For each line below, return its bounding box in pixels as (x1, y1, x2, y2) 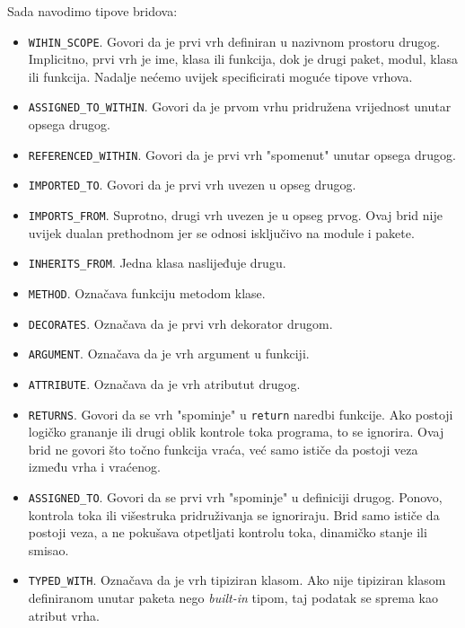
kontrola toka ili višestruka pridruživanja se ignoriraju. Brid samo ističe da (28, 505, 440, 524)
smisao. (28, 540, 69, 559)
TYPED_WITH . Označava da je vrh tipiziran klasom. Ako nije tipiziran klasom (28, 571, 446, 589)
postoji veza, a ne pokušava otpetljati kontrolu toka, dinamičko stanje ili (28, 523, 427, 542)
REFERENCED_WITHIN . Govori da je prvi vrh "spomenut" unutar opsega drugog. (28, 145, 456, 164)
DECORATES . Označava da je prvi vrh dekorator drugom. (28, 314, 333, 332)
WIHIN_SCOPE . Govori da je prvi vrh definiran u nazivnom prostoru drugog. (28, 31, 441, 50)
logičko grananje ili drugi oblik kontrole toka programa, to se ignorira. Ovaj (28, 422, 444, 441)
